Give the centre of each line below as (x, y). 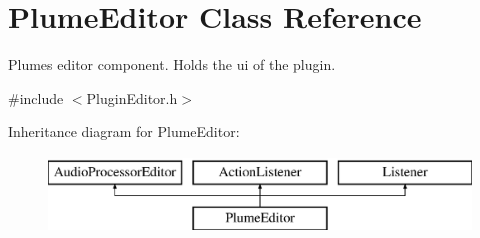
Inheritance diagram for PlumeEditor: (124, 131)
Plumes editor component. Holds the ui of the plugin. (172, 64)
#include (36, 97)
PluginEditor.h (132, 97)
